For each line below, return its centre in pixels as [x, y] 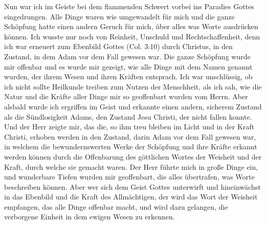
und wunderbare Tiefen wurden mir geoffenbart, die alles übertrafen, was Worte [129, 177]
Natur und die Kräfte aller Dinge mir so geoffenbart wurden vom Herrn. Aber [126, 96]
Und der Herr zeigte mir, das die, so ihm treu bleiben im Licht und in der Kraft [129, 127]
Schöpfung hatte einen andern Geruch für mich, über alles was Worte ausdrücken [131, 26]
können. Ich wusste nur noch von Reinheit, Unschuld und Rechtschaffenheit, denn [132, 36]
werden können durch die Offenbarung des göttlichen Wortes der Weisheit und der [133, 156]
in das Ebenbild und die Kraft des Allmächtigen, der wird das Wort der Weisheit [131, 197]
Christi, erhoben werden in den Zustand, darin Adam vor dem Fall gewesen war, [130, 136]
